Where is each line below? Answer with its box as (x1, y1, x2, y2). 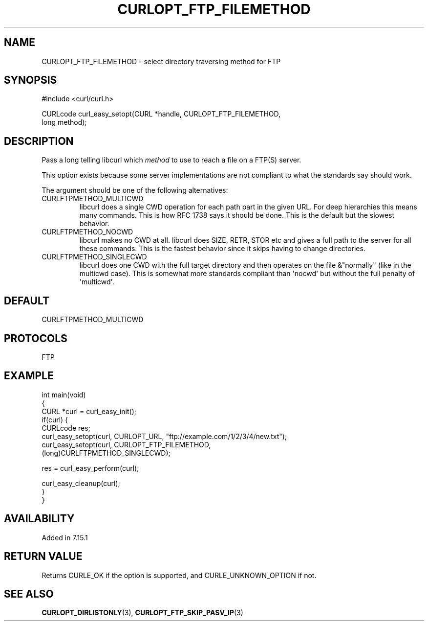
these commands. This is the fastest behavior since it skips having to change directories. (79, 244, 365, 253)
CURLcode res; (42, 423, 90, 432)
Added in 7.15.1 (42, 533, 88, 542)
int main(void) (42, 390, 86, 399)
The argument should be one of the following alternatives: (42, 186, 228, 195)
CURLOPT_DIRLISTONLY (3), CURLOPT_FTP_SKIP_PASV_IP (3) (42, 608, 243, 617)
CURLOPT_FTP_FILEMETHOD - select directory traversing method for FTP (42, 57, 281, 66)
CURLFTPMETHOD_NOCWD (42, 228, 133, 236)
